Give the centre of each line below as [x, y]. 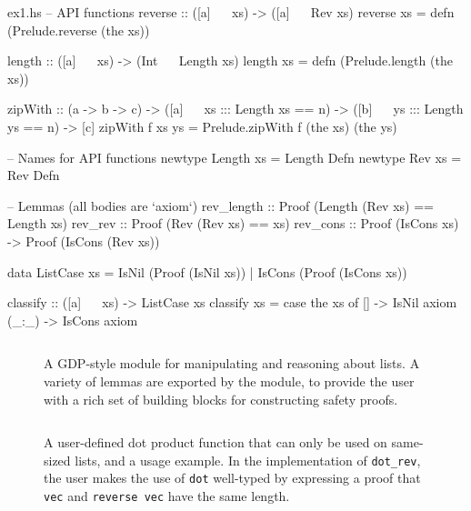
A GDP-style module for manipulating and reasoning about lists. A [232, 363]
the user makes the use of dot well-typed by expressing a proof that [232, 478]
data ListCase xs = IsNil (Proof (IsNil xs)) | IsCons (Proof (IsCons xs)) [207, 271]
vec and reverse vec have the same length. [167, 496]
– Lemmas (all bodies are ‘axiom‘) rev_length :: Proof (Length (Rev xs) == [220, 205]
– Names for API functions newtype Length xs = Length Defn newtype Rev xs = [235, 157]
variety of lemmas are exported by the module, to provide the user [229, 381]
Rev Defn [34, 175]
